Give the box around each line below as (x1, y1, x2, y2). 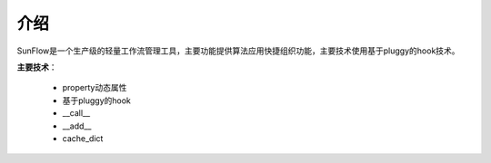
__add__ (62, 120, 92, 131)
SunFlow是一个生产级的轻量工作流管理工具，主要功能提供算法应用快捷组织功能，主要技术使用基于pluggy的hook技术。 (16, 45, 460, 56)
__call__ (62, 108, 91, 119)
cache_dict (62, 132, 104, 144)
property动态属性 (62, 82, 127, 93)
